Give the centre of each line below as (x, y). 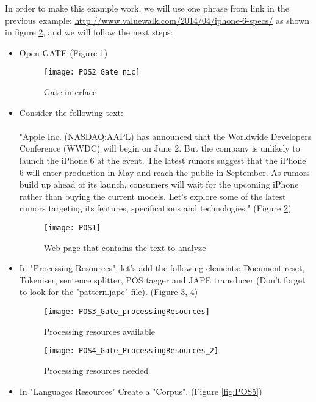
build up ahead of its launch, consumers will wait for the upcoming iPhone (159, 184)
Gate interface (70, 92)
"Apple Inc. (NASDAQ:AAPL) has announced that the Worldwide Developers (165, 136)
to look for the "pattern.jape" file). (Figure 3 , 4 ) (109, 292)
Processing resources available (99, 331)
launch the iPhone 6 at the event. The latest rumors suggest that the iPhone (163, 160)
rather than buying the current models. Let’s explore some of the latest (153, 196)
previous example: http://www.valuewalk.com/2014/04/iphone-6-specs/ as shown (157, 20)
